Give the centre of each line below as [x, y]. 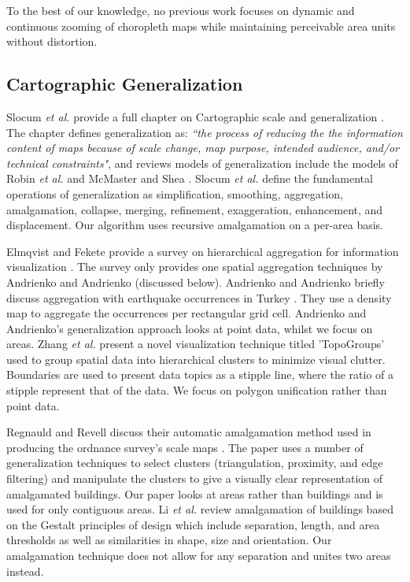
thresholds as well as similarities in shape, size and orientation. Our [169, 540]
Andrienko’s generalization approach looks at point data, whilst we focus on [190, 328]
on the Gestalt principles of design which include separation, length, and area [193, 524]
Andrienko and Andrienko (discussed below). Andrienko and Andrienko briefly [196, 282]
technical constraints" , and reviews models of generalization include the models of [202, 163]
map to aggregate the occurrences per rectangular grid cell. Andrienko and [187, 313]
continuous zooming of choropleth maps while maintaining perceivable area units [201, 26]
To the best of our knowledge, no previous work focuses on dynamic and [181, 10]
